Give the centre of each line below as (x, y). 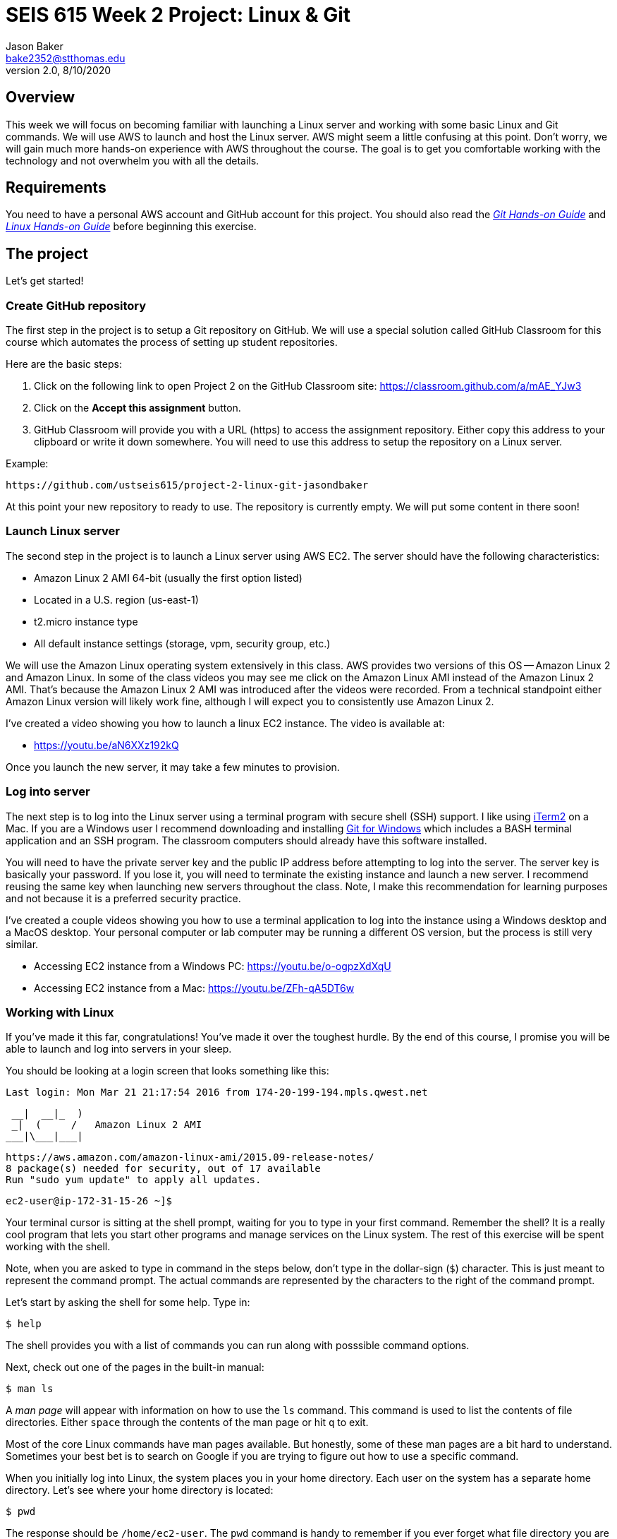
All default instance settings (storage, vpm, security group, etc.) (182, 643)
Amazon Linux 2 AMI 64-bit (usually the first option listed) (168, 577)
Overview (41, 97)
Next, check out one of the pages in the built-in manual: (135, 1367)
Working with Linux (60, 1012)
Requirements (56, 188)
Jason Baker (35, 46)
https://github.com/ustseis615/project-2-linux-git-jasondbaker (187, 485)
